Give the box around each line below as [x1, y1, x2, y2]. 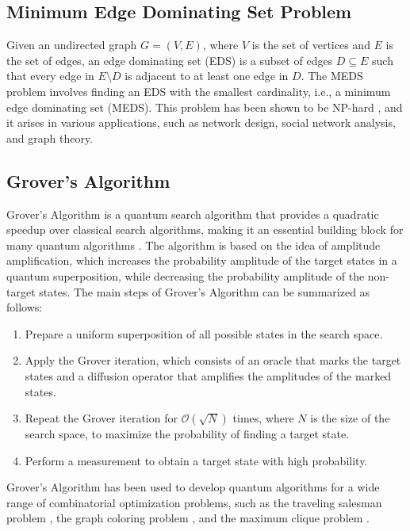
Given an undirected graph [6, 36, 137, 53]
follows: [6, 299, 43, 315]
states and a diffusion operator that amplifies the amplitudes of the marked [25, 367, 392, 384]
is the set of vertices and [251, 36, 370, 53]
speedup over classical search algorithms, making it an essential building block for [6, 221, 404, 238]
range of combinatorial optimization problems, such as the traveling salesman [6, 494, 382, 510]
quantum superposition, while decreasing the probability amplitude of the [6, 267, 365, 284]
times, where [232, 410, 294, 426]
